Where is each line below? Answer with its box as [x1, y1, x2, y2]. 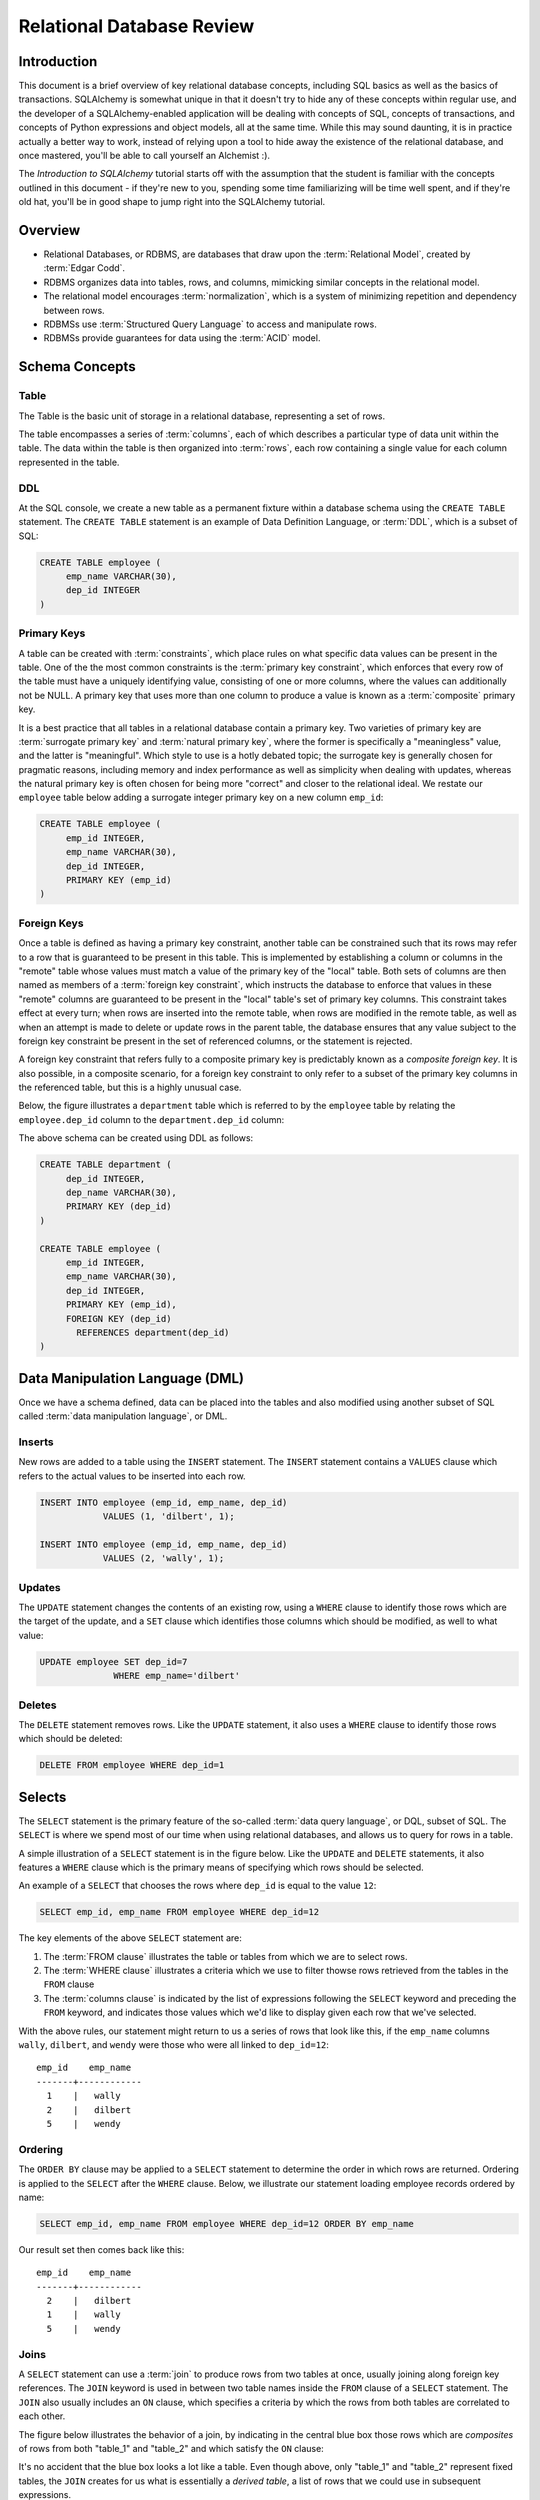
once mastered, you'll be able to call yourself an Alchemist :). [18, 150, 270, 162]
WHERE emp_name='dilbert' [113, 1670, 240, 1682]
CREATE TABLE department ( [39, 1159, 172, 1170]
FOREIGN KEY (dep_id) [65, 1313, 172, 1324]
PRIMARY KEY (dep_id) [65, 1201, 172, 1212]
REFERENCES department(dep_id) [76, 1326, 230, 1338]
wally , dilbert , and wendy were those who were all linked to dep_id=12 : [18, 2039, 330, 2051]
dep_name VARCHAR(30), [65, 1187, 177, 1198]
